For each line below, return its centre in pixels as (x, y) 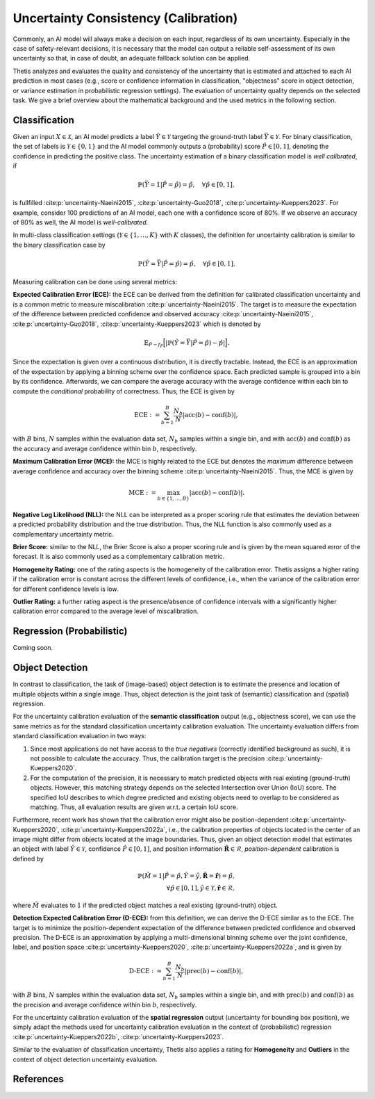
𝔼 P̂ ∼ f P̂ (153, 344)
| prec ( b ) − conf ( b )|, (214, 971)
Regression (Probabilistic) (70, 632)
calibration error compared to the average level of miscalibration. (106, 611)
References (38, 1079)
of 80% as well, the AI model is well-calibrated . (81, 222)
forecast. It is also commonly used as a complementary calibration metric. (119, 557)
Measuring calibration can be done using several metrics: (95, 282)
